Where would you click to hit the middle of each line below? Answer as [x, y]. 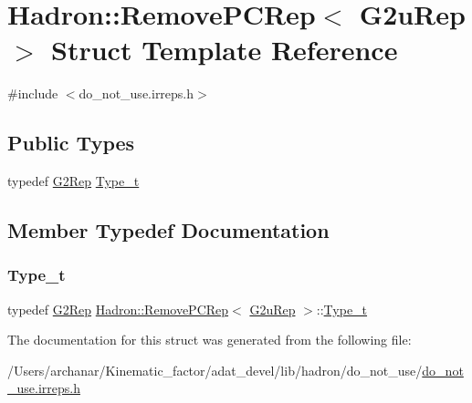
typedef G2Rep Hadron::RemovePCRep [118, 309]
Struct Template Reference [225, 50]
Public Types [71, 143]
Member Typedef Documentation [168, 230]
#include [33, 93]
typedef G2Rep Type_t [73, 181]
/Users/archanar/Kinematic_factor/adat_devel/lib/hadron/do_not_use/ [215, 370]
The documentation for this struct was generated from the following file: [210, 340]
